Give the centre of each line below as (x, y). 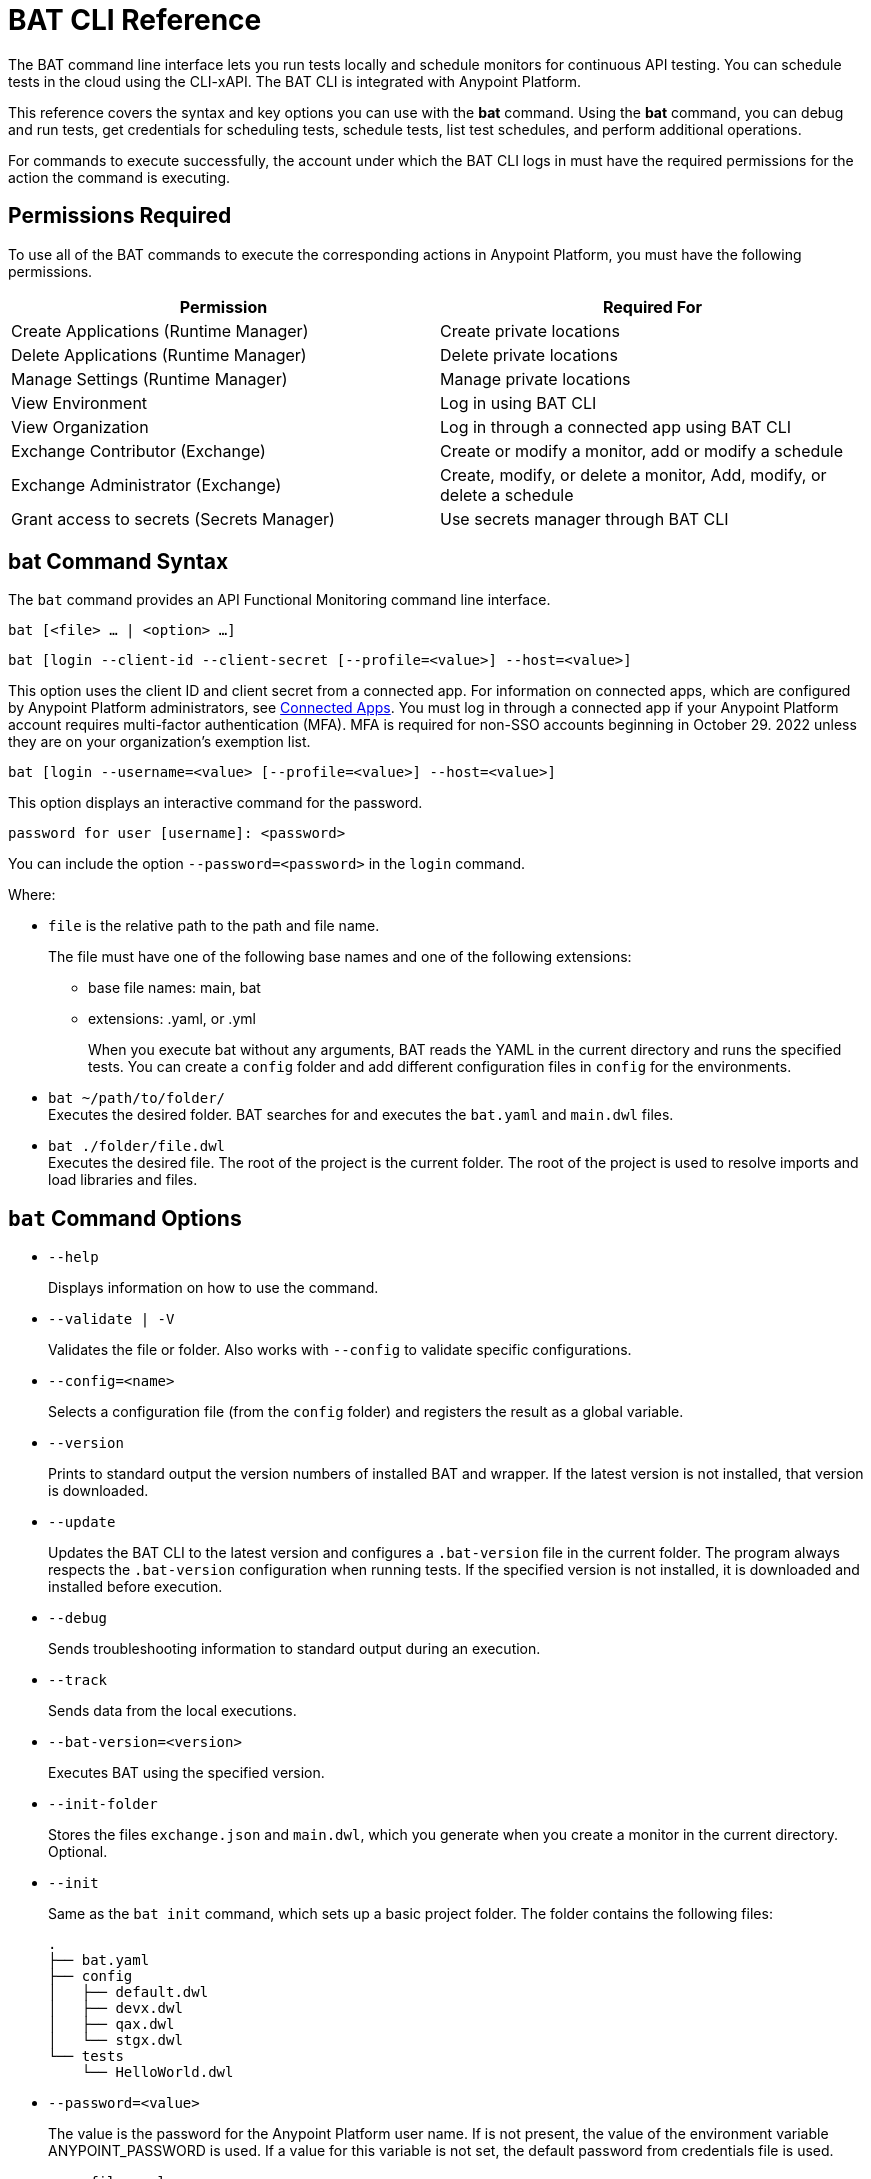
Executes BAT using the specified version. (186, 1773)
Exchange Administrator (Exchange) (146, 484)
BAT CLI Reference (135, 20)
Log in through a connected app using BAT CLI (615, 426)
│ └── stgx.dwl (115, 2040)
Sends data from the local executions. (172, 1711)
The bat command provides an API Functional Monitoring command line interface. (279, 600)
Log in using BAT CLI (518, 402)
